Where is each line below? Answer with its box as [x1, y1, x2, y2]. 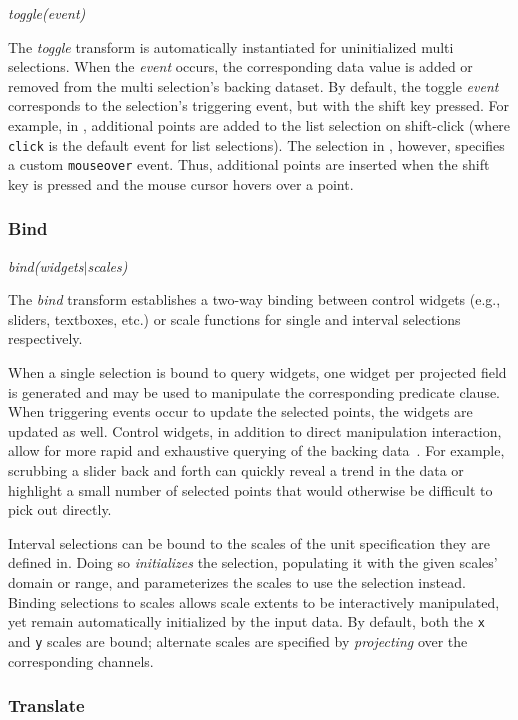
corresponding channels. [8, 650, 154, 671]
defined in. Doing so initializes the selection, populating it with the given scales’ [8, 552, 498, 573]
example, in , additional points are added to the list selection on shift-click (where [8, 114, 511, 135]
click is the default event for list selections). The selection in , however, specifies [8, 134, 505, 155]
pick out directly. [8, 499, 112, 520]
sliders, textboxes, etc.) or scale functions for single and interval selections [8, 308, 461, 329]
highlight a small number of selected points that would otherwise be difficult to [8, 479, 493, 500]
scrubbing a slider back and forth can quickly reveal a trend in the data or [8, 460, 464, 481]
